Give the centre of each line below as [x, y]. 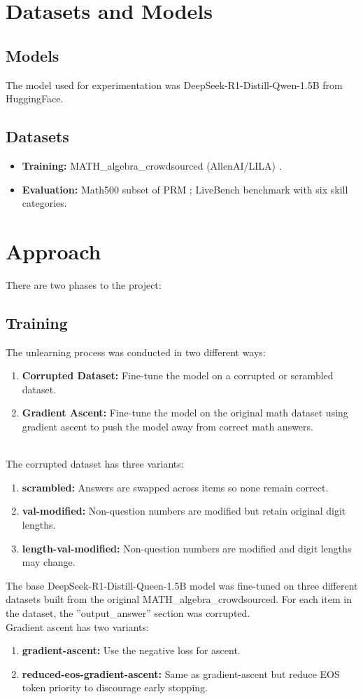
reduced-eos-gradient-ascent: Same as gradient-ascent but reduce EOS [181, 673]
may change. [49, 562]
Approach [54, 251]
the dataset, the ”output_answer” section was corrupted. [128, 612]
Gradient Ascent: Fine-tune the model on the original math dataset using [185, 413]
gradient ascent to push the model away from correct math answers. [168, 427]
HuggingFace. [35, 99]
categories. [44, 203]
